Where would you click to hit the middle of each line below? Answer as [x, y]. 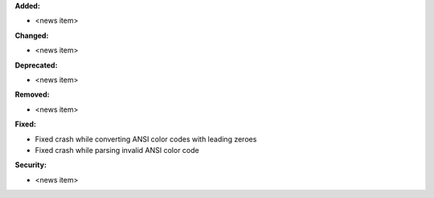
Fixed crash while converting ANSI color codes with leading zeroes [146, 139]
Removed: [32, 95]
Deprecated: [36, 65]
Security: [31, 165]
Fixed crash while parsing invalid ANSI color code [117, 150]
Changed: [32, 35]
